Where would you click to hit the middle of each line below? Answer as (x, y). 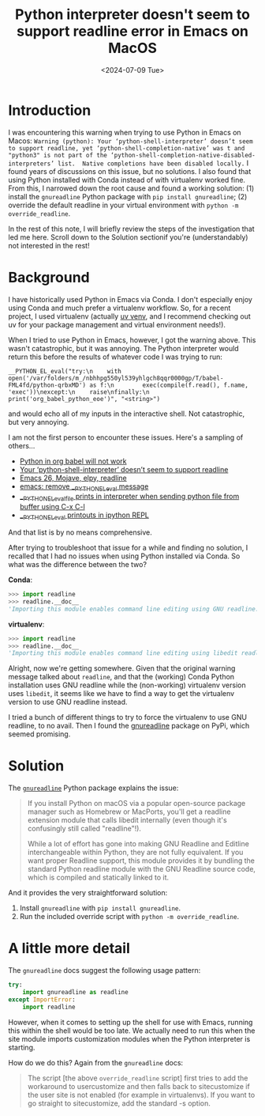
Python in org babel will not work (73, 461)
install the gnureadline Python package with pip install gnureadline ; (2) (128, 196)
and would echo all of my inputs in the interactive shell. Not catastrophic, (127, 414)
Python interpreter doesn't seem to (132, 15)
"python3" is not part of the (58, 155)
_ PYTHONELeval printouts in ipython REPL (84, 516)
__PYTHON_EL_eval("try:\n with (65, 371)
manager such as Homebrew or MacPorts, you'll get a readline (129, 811)
